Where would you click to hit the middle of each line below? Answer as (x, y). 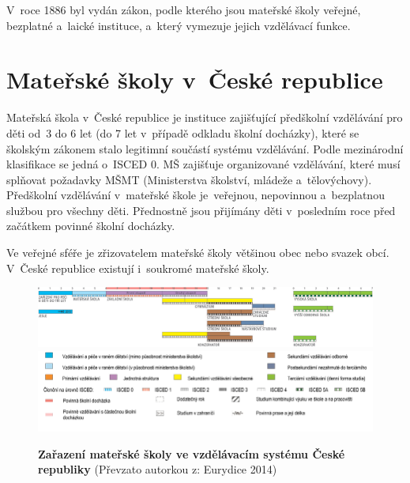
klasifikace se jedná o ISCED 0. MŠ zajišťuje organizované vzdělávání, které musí (203, 164)
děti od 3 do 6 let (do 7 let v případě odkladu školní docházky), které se (183, 132)
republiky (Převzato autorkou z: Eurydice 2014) (158, 469)
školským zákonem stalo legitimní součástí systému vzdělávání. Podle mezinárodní (205, 148)
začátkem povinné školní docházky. (91, 226)
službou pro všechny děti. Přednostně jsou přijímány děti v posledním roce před (201, 210)
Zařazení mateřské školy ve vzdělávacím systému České (192, 453)
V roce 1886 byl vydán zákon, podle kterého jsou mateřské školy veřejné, (184, 9)
